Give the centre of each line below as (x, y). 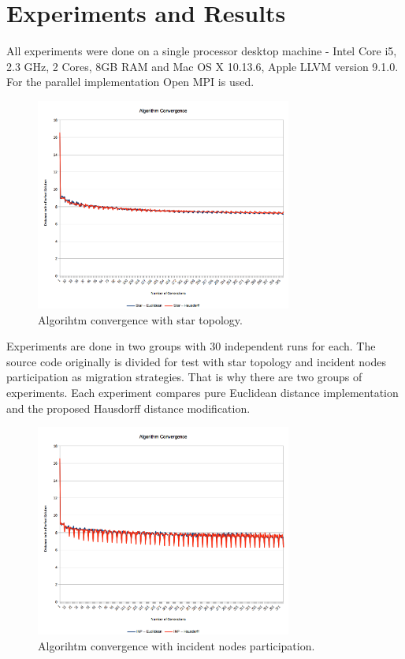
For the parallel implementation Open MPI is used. (130, 82)
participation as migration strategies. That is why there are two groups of (184, 377)
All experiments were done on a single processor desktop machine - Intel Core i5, (202, 51)
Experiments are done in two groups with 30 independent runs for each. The (191, 346)
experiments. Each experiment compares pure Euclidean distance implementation (202, 393)
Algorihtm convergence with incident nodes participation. (176, 646)
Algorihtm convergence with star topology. (140, 319)
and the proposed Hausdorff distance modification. (128, 408)
